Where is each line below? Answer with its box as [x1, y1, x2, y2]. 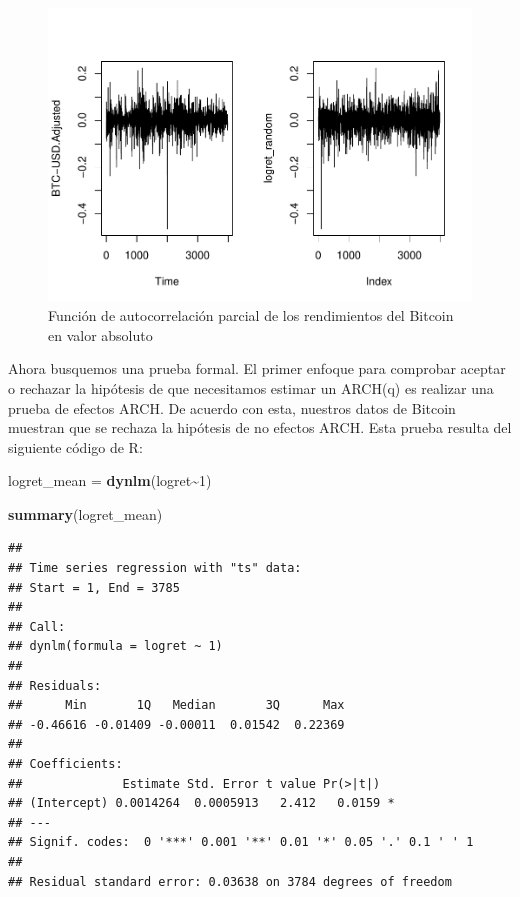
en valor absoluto [48, 324, 153, 345]
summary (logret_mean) [8, 503, 163, 524]
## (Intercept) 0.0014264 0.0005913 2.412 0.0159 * [8, 796, 395, 811]
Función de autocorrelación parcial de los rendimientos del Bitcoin [48, 305, 454, 326]
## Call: [8, 619, 66, 634]
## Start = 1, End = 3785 [8, 580, 180, 595]
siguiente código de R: [8, 436, 143, 457]
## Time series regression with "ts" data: [8, 561, 302, 576]
